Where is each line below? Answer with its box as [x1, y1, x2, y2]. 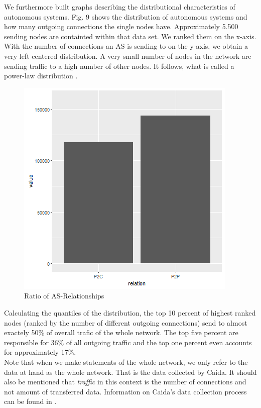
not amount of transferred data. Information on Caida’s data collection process [4, 386, 247, 396]
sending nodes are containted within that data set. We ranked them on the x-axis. [4, 31, 256, 41]
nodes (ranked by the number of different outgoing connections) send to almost [4, 317, 247, 328]
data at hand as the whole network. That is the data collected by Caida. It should [4, 366, 257, 377]
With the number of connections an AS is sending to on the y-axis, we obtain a [4, 41, 248, 51]
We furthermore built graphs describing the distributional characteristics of [4, 2, 235, 12]
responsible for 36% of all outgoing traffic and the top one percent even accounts [4, 337, 252, 347]
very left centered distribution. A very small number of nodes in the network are [4, 50, 251, 61]
